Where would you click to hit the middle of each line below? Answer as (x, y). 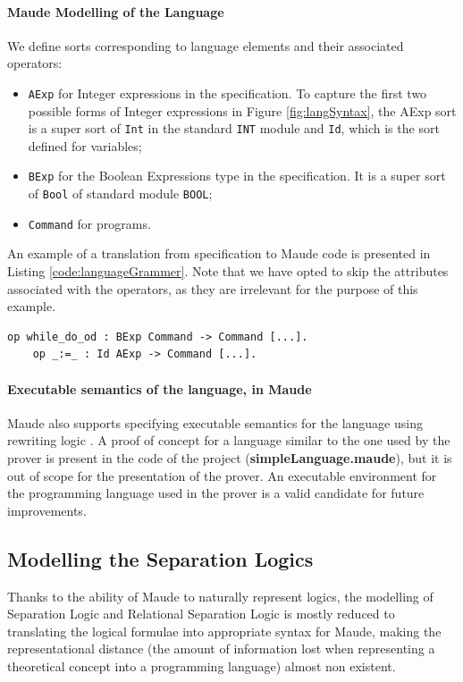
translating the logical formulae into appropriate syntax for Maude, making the (224, 631)
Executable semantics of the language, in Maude (160, 388)
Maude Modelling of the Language (116, 11)
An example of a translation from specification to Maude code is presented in (219, 253)
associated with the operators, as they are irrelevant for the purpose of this (213, 288)
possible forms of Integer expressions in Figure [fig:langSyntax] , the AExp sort (242, 110)
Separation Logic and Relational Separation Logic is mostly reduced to (201, 614)
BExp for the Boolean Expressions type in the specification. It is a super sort (237, 176)
